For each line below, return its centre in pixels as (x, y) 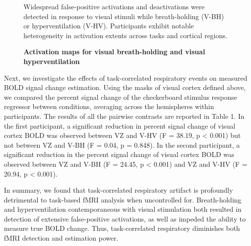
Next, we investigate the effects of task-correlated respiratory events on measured (126, 78)
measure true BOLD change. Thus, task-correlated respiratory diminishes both (122, 228)
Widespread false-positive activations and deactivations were (114, 6)
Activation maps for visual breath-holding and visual (114, 52)
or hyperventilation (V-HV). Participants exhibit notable (109, 26)
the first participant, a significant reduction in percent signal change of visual (120, 125)
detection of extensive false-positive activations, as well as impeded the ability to (125, 218)
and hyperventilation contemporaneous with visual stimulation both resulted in (123, 209)
